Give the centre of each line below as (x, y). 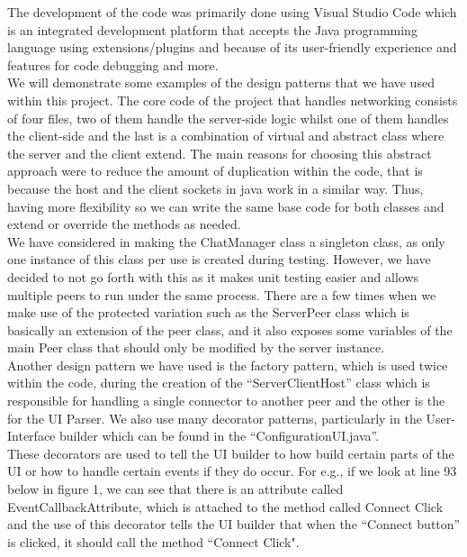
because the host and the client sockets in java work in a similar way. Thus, (216, 188)
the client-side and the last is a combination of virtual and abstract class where (226, 136)
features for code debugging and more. (113, 64)
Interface (31, 436)
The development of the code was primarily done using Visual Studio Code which (232, 12)
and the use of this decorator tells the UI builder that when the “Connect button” (234, 524)
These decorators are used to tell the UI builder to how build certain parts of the (231, 453)
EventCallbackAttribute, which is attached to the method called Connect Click (225, 506)
